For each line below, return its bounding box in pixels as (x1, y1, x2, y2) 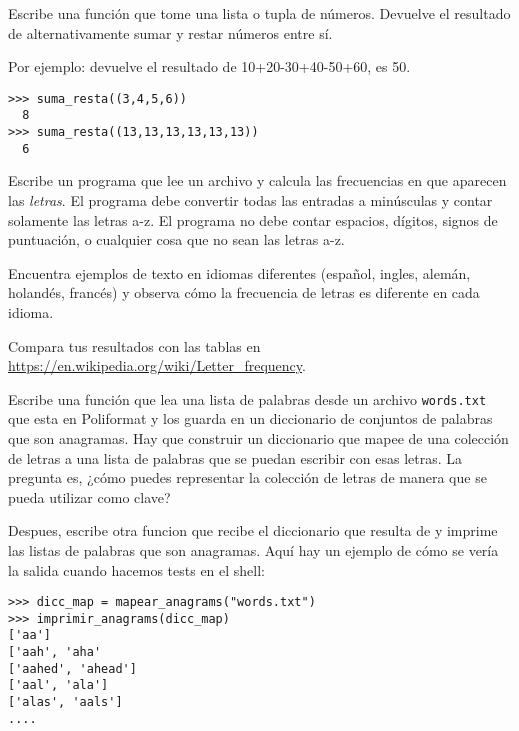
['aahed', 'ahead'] (8, 661, 137, 676)
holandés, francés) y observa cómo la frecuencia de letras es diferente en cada (8, 282, 480, 303)
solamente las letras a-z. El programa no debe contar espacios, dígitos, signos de (8, 209, 498, 230)
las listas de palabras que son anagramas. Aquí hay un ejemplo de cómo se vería (8, 539, 499, 560)
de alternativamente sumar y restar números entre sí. (8, 22, 333, 43)
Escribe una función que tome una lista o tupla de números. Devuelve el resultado (8, 3, 511, 23)
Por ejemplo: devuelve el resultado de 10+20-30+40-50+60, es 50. (8, 56, 411, 77)
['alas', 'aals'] (8, 695, 123, 710)
